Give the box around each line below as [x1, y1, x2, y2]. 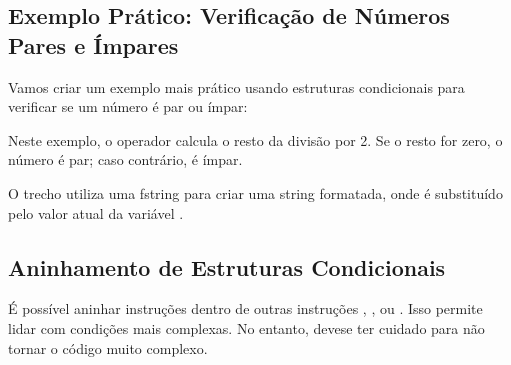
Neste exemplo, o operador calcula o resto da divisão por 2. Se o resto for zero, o [8, 129, 503, 150]
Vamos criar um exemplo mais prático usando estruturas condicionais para [8, 76, 465, 97]
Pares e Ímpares [8, 29, 179, 60]
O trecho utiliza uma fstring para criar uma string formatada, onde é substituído [8, 182, 503, 203]
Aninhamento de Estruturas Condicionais [8, 251, 446, 282]
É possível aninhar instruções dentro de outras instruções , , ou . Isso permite [8, 298, 483, 319]
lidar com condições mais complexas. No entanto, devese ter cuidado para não [8, 317, 485, 338]
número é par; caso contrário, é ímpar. [8, 149, 243, 170]
